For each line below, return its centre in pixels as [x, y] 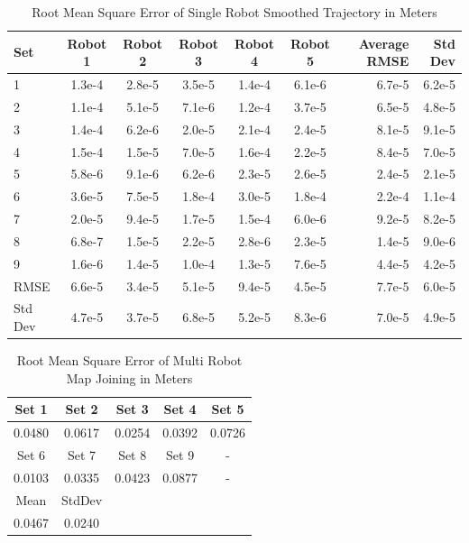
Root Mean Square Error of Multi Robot [129, 360]
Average [384, 43]
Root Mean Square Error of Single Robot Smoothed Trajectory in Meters [234, 12]
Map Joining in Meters [129, 377]
